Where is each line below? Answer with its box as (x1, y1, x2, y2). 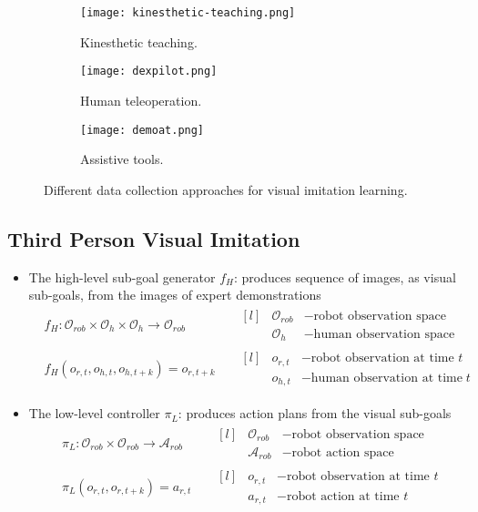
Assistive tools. (80, 149, 164, 169)
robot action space (291, 445, 394, 459)
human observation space (313, 327, 455, 341)
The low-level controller (28, 404, 160, 423)
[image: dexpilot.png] (80, 65, 218, 78)
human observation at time (310, 371, 463, 384)
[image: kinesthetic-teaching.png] (80, 6, 296, 19)
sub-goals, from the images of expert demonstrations (28, 285, 321, 304)
